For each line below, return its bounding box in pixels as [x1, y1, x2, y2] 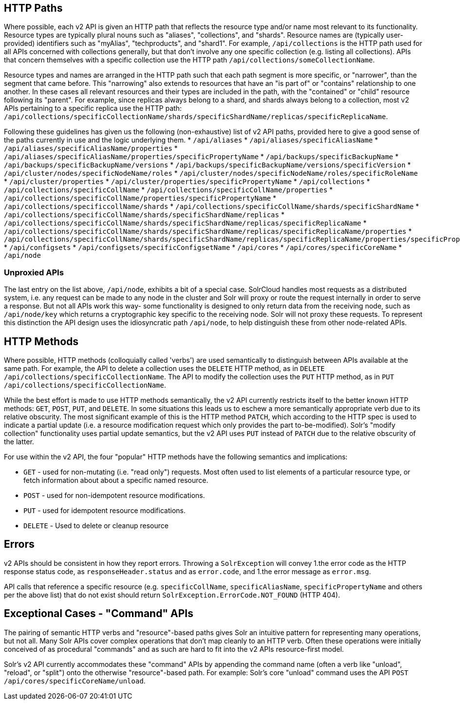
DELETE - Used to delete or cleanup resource [23, 521, 169, 530]
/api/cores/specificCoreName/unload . [4, 676, 146, 685]
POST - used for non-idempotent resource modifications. [23, 491, 205, 500]
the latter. [4, 437, 34, 446]
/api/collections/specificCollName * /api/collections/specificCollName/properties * [4, 186, 333, 194]
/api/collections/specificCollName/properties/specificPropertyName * [4, 194, 276, 203]
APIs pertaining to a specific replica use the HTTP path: [4, 104, 182, 113]
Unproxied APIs [4, 267, 64, 277]
